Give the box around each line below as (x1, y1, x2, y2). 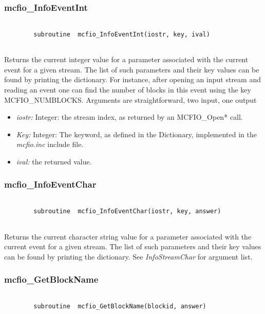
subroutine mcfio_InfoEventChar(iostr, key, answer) (33, 208, 221, 215)
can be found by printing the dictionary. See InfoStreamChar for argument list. (4, 251, 253, 262)
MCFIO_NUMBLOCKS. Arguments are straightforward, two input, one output (4, 94, 257, 105)
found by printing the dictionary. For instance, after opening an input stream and (4, 74, 261, 85)
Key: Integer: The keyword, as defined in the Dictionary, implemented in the (16, 128, 257, 139)
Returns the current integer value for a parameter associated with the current (4, 54, 249, 65)
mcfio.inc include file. (16, 139, 84, 150)
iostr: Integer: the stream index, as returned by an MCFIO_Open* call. (16, 112, 243, 122)
